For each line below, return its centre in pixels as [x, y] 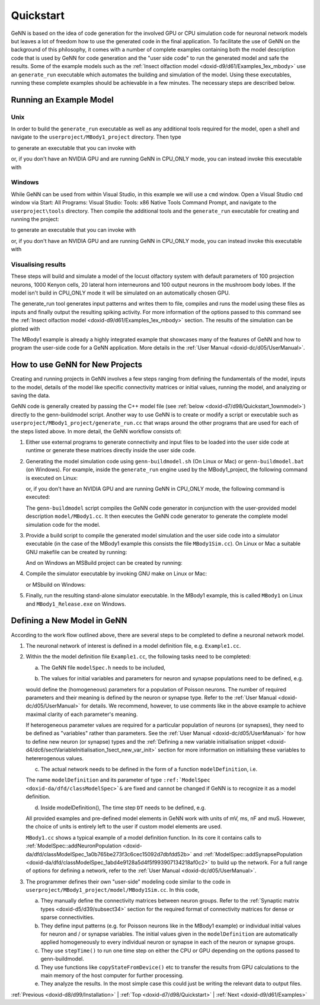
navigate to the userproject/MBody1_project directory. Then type [96, 137]
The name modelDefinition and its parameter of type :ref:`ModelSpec [118, 780]
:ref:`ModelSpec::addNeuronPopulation [73, 846]
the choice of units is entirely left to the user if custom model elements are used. [124, 827]
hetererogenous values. [55, 758]
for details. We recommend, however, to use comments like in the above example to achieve [193, 706]
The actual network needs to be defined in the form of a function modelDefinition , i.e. [149, 769]
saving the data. [31, 396]
